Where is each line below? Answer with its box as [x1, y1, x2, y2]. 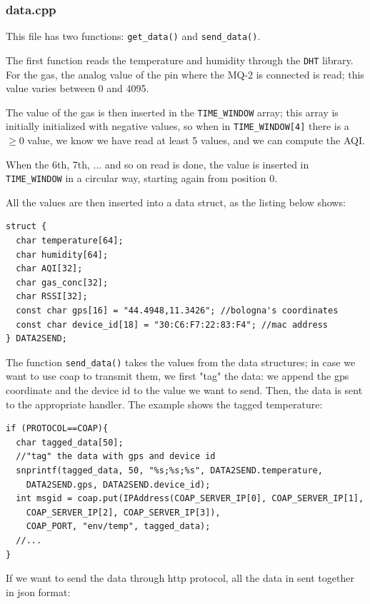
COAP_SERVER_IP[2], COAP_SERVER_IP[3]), [26, 507, 221, 518]
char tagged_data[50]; [16, 437, 124, 448]
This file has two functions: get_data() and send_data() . [6, 29, 261, 44]
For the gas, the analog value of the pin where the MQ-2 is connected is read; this [6, 66, 364, 81]
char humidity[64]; [16, 249, 109, 260]
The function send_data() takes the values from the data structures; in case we [6, 354, 356, 369]
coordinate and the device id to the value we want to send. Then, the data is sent [6, 383, 363, 398]
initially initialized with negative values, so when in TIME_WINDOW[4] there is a [6, 119, 349, 134]
